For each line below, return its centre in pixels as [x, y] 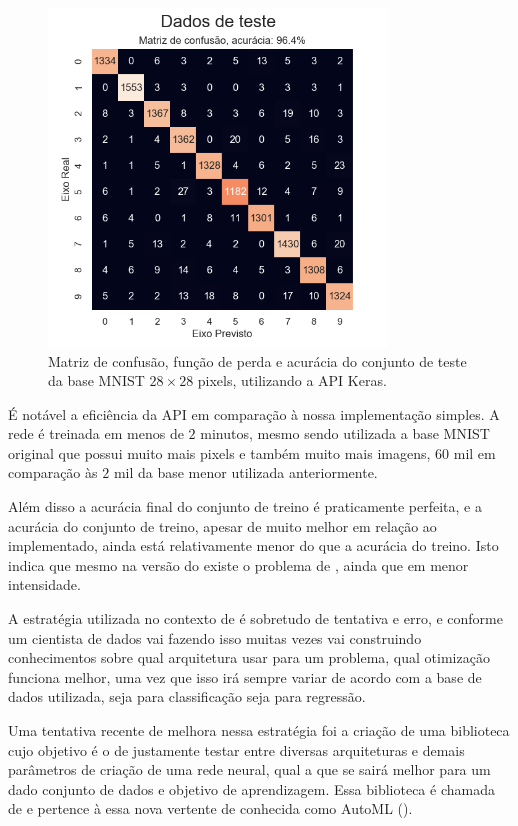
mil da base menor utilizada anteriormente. [245, 472]
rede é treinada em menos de [96, 433]
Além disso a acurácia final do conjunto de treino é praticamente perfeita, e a [245, 506]
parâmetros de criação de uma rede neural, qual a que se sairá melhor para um [249, 769]
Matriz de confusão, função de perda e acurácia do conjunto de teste [257, 360]
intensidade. [44, 584]
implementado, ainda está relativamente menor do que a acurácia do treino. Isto [253, 545]
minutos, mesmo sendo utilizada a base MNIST [345, 433]
